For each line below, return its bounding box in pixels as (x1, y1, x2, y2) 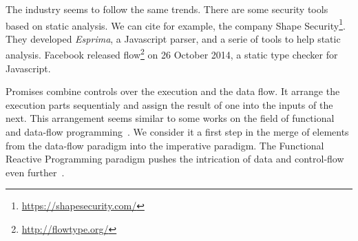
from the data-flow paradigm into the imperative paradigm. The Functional (6, 138, 324, 152)
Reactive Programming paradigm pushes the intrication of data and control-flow (6, 151, 344, 166)
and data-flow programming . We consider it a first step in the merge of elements (6, 125, 349, 139)
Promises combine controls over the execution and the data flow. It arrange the (6, 84, 340, 98)
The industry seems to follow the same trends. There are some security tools (6, 2, 328, 16)
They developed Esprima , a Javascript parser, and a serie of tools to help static (6, 31, 341, 45)
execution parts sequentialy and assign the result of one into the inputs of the (6, 97, 333, 112)
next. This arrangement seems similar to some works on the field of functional (6, 111, 335, 125)
